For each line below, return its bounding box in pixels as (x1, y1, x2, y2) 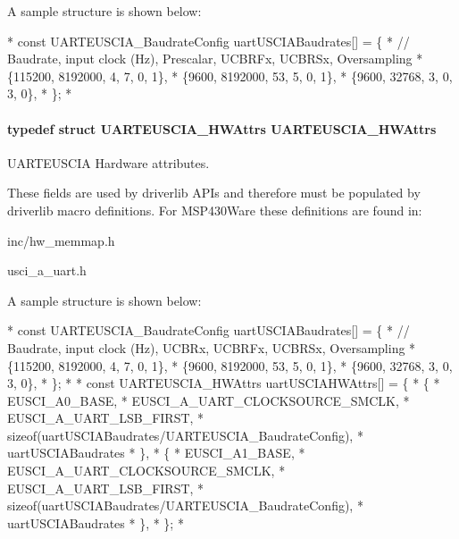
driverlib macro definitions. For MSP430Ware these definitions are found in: (7, 200, 422, 219)
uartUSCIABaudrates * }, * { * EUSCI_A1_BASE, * (7, 443, 305, 462)
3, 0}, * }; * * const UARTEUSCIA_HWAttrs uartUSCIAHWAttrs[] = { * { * (7, 374, 440, 392)
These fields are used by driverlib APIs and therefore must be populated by (7, 183, 421, 202)
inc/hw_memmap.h (7, 231, 115, 249)
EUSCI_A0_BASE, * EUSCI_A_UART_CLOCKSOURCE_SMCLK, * (7, 391, 410, 409)
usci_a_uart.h (7, 261, 87, 280)
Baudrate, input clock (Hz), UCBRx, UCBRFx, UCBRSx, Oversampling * (7, 338, 416, 357)
